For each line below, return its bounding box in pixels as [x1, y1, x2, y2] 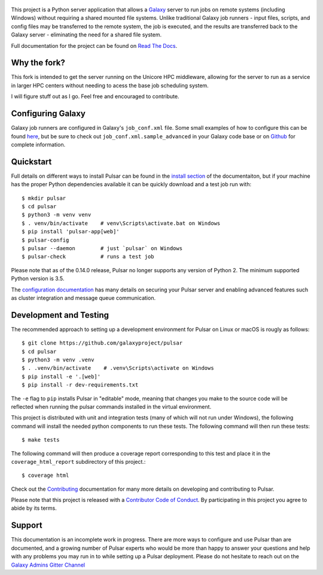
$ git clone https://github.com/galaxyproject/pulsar [22, 340, 182, 346]
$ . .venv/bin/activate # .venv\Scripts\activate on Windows [22, 365, 215, 372]
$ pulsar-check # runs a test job [22, 253, 155, 260]
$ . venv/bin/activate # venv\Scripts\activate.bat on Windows [22, 220, 221, 227]
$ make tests [22, 437, 60, 443]
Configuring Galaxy [11, 108, 86, 119]
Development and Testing [11, 310, 109, 320]
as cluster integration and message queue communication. [11, 294, 156, 302]
